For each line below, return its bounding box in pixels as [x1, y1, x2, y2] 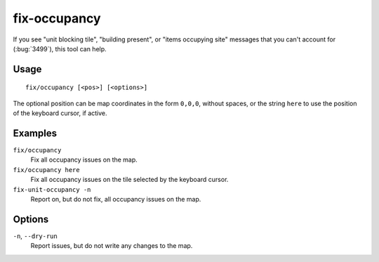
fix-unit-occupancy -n [13, 185, 91, 193]
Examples [13, 127, 58, 139]
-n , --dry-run [13, 232, 58, 240]
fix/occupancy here [13, 166, 80, 173]
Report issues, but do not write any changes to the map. [30, 242, 193, 250]
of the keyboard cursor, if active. [13, 109, 108, 117]
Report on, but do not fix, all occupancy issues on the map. [30, 195, 201, 203]
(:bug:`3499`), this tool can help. [13, 44, 107, 53]
